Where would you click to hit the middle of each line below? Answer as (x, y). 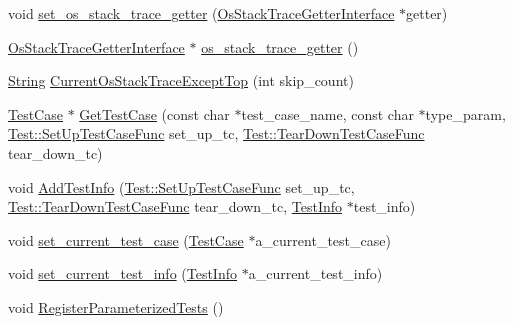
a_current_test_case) (323, 239)
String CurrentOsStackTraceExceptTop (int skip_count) (181, 80)
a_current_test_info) (315, 273)
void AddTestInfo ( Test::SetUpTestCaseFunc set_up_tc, (181, 186)
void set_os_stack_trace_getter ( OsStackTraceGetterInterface (201, 13)
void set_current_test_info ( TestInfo (122, 273)
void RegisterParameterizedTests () (116, 306)
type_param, (465, 113)
